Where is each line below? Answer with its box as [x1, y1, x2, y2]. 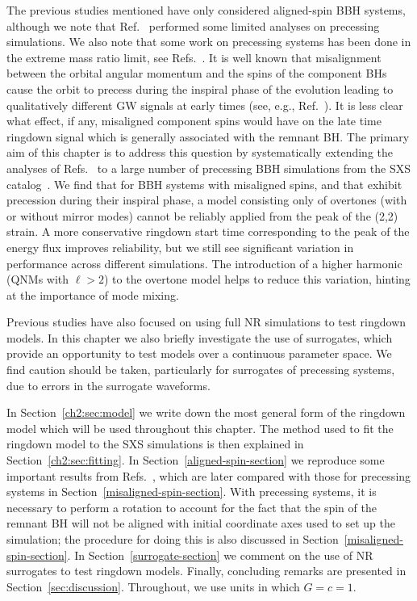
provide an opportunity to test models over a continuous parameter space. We [6, 345, 392, 362]
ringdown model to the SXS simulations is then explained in [6, 435, 304, 452]
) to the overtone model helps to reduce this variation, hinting [104, 271, 411, 288]
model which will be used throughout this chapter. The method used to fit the [6, 419, 394, 436]
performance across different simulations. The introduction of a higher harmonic [6, 254, 402, 271]
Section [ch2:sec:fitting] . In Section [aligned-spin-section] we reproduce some [6, 452, 385, 469]
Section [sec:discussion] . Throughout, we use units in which [6, 578, 300, 595]
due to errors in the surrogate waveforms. [6, 376, 211, 393]
